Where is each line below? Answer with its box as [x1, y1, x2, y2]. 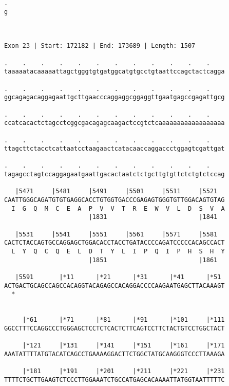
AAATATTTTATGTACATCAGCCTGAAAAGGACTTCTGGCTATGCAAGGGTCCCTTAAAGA [4, 350, 225, 358]
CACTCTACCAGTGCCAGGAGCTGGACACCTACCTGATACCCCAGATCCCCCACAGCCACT [4, 239, 225, 247]
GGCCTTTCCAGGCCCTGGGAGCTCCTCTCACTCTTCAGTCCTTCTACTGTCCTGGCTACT [4, 324, 225, 332]
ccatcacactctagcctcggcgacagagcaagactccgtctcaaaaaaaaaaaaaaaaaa [4, 119, 225, 127]
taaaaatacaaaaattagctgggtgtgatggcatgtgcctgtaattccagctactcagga [4, 68, 225, 76]
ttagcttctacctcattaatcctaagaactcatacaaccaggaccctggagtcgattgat [4, 145, 225, 153]
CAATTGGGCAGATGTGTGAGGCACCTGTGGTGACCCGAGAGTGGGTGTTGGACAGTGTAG [4, 196, 225, 204]
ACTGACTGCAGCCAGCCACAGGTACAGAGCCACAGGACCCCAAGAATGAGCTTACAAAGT [4, 282, 225, 289]
